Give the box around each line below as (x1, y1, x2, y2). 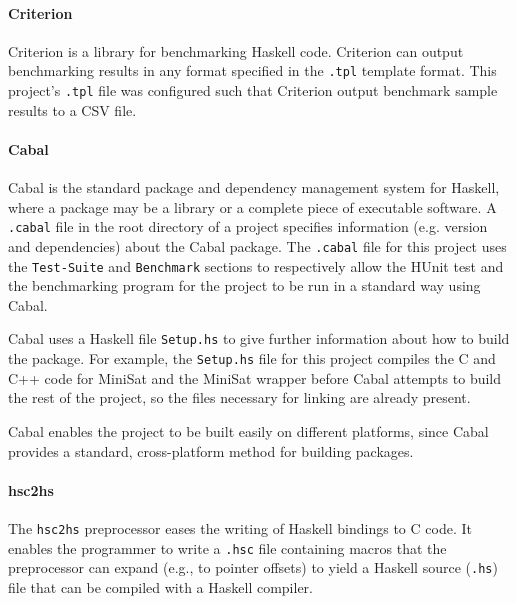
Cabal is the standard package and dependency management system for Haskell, (8, 177, 500, 198)
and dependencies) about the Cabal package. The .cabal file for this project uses (8, 235, 507, 256)
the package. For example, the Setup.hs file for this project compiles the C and (8, 348, 496, 369)
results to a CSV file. (8, 99, 137, 120)
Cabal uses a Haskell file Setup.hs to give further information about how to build (8, 328, 510, 349)
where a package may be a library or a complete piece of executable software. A (8, 196, 497, 217)
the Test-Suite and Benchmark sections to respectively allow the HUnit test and (8, 255, 504, 276)
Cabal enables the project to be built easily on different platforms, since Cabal (8, 420, 489, 441)
